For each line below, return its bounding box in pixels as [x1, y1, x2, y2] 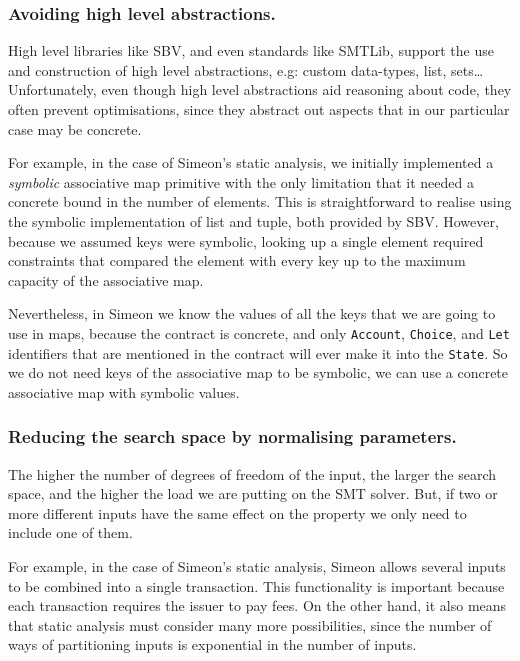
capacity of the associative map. [8, 269, 204, 290]
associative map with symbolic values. [8, 381, 240, 402]
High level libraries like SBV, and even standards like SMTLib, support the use [8, 40, 494, 61]
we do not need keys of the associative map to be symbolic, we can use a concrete [8, 362, 509, 383]
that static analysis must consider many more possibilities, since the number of [8, 614, 492, 635]
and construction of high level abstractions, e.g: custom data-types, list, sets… [8, 59, 484, 80]
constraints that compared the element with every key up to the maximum [8, 250, 466, 271]
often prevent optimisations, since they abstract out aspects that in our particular [8, 99, 510, 119]
